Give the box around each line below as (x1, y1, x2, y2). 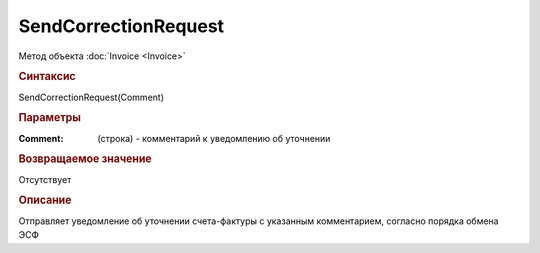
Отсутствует (18, 173, 72, 185)
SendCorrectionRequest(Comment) (18, 91, 165, 103)
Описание (18, 193, 72, 207)
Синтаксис (18, 70, 76, 84)
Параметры (18, 111, 82, 125)
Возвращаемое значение (18, 152, 152, 166)
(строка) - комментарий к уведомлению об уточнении (97, 132, 331, 144)
